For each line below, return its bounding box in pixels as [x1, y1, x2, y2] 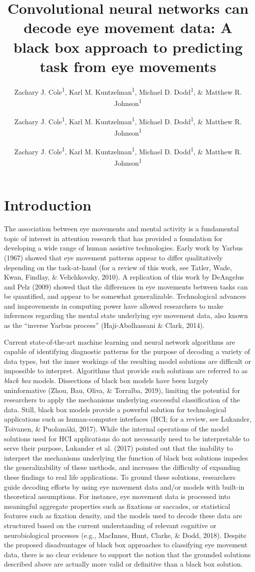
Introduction [4, 195, 92, 215]
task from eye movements [39, 56, 217, 76]
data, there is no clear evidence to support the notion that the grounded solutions [4, 549, 251, 559]
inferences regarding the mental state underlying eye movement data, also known [4, 310, 248, 321]
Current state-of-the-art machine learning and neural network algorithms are [4, 336, 235, 347]
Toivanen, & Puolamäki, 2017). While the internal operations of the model [4, 424, 229, 433]
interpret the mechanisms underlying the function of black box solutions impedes [4, 452, 248, 463]
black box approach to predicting [13, 36, 243, 57]
